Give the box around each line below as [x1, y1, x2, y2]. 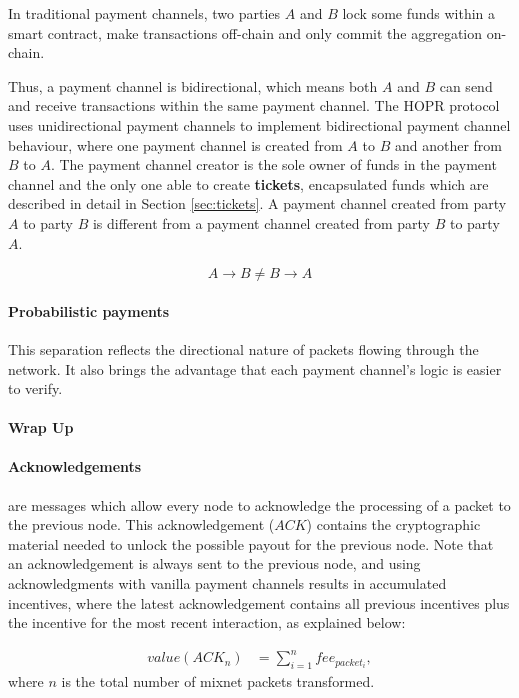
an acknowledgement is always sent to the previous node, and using [8, 553, 421, 574]
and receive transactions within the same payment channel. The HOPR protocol [8, 95, 500, 116]
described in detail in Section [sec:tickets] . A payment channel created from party [8, 193, 507, 214]
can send [439, 75, 493, 96]
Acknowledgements [8, 456, 142, 477]
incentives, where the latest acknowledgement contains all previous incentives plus [8, 592, 510, 613]
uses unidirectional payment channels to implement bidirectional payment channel [8, 114, 511, 135]
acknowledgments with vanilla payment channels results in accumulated [8, 573, 447, 594]
